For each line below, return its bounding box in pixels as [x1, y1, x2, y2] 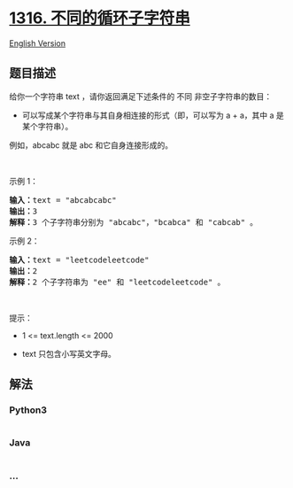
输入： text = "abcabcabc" [9, 195, 117, 205]
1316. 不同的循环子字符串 [9, 8, 190, 28]
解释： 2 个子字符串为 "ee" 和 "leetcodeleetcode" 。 [9, 276, 226, 287]
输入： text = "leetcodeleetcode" [9, 254, 150, 265]
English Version [9, 37, 66, 49]
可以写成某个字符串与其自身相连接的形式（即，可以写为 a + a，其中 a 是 [21, 110, 285, 120]
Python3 [9, 404, 47, 416]
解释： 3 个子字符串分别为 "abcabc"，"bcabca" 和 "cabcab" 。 [9, 217, 258, 227]
